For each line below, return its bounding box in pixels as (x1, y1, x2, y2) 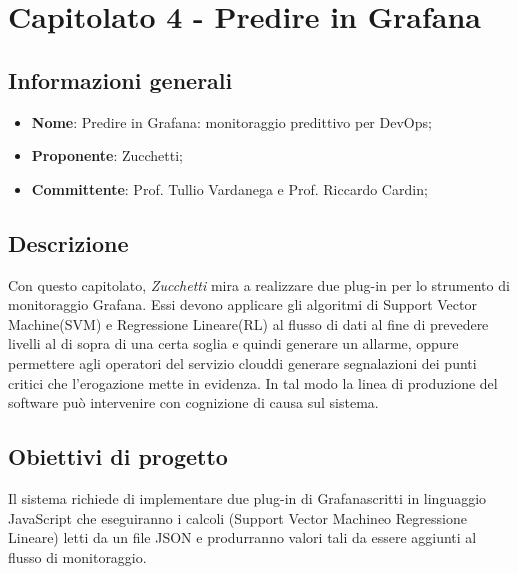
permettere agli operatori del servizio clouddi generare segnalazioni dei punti (8, 352, 477, 373)
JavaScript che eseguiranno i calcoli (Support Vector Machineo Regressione (8, 507, 467, 528)
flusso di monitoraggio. (8, 546, 147, 567)
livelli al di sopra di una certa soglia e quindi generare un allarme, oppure (8, 333, 459, 354)
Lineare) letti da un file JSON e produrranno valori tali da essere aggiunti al (8, 527, 477, 548)
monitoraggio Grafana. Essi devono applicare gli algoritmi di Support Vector (8, 294, 477, 315)
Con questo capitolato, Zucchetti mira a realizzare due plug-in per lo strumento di (8, 274, 510, 295)
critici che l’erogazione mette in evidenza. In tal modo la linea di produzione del (8, 372, 498, 393)
